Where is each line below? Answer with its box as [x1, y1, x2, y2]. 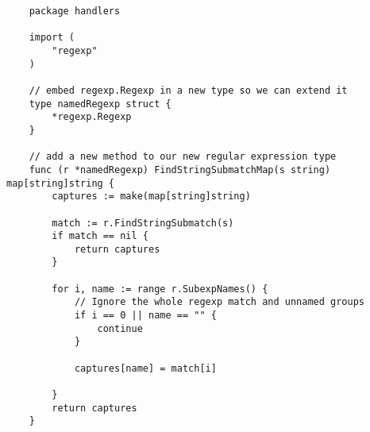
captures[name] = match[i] [74, 362, 217, 374]
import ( [29, 32, 75, 44]
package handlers [29, 6, 121, 17]
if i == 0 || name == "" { [74, 310, 217, 322]
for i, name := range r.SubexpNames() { [52, 283, 268, 295]
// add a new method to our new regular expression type [29, 151, 337, 163]
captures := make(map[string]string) [52, 191, 251, 202]
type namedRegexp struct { [29, 98, 172, 110]
